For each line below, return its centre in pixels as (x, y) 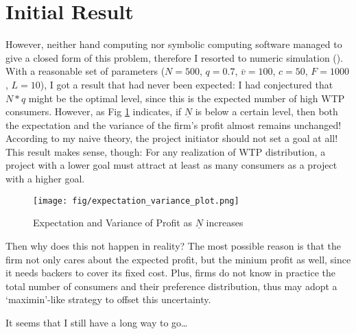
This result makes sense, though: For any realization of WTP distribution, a (166, 151)
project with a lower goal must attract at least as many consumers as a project (171, 165)
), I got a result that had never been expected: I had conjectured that (187, 84)
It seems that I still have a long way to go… (97, 322)
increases (225, 223)
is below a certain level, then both (266, 111)
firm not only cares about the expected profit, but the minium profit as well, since (178, 259)
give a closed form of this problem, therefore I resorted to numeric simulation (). (175, 57)
